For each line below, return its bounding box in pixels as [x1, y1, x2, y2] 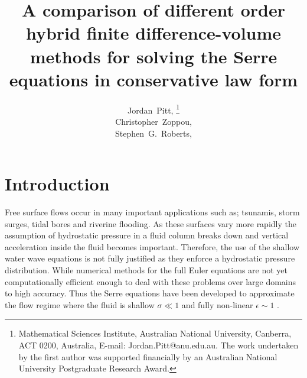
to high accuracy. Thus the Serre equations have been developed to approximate [5, 287, 295, 299]
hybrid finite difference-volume [25, 21, 282, 45]
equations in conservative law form [9, 67, 298, 91]
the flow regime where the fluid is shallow [5, 298, 155, 311]
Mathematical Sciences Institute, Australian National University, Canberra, [18, 327, 292, 340]
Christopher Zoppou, [115, 115, 192, 127]
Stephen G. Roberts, [115, 127, 192, 139]
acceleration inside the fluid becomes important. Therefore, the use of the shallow [5, 240, 299, 253]
